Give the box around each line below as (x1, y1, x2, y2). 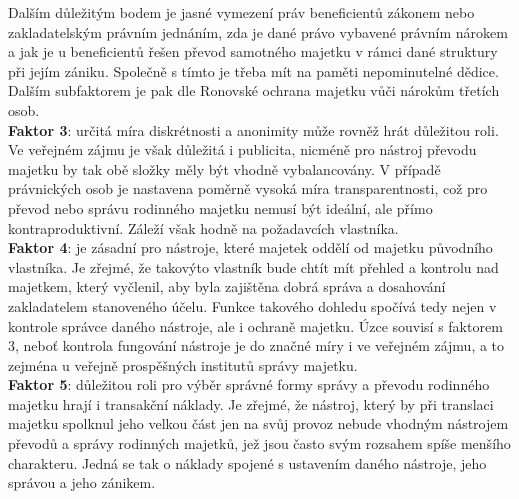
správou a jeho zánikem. (8, 472, 156, 493)
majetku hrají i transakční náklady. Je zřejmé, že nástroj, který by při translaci (8, 393, 494, 414)
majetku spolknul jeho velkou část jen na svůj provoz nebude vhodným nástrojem (8, 413, 509, 434)
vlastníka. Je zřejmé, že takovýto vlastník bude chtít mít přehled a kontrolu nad (8, 256, 499, 277)
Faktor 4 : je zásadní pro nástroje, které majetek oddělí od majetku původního (8, 237, 493, 258)
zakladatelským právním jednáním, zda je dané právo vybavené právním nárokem (8, 21, 508, 42)
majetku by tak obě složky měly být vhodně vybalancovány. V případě (8, 158, 441, 179)
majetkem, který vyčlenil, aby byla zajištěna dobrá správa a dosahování (8, 276, 446, 297)
